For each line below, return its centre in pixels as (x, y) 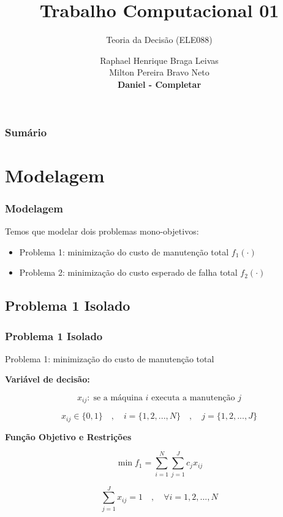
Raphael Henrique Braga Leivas (159, 60)
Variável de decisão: (47, 379)
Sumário (26, 132)
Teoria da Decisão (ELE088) (159, 40)
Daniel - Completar (159, 84)
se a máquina (118, 398)
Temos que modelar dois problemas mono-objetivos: (102, 231)
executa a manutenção (193, 398)
